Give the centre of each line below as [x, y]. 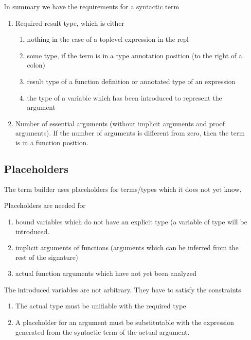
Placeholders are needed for [45, 205]
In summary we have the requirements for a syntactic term [92, 6]
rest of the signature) [47, 257]
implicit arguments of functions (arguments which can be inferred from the [127, 247]
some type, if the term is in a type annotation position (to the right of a [134, 55]
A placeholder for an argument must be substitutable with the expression [125, 322]
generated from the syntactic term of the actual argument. [102, 331]
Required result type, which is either [70, 23]
